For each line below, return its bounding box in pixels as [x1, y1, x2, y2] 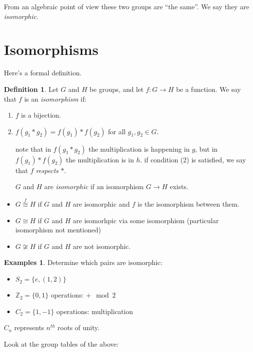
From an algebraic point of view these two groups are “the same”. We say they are [4, 1, 249, 11]
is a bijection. [21, 110, 61, 120]
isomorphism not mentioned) [15, 225, 101, 235]
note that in [15, 143, 51, 154]
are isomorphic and [72, 199, 130, 209]
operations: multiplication [56, 306, 133, 316]
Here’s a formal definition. [4, 68, 82, 78]
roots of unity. [57, 322, 100, 333]
